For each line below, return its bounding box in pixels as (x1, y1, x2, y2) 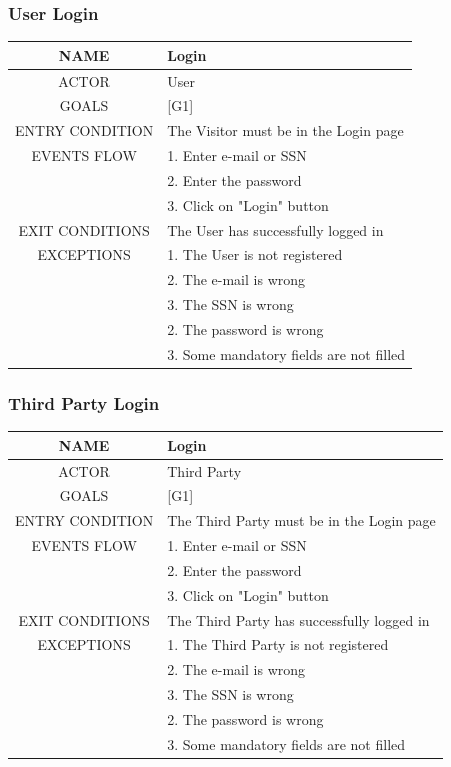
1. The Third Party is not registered (167, 634, 389, 655)
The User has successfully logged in (167, 219, 384, 240)
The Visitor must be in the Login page (167, 120, 404, 141)
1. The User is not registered (167, 244, 343, 265)
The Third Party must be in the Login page (167, 510, 436, 531)
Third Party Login (8, 390, 160, 415)
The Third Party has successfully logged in (167, 609, 430, 630)
